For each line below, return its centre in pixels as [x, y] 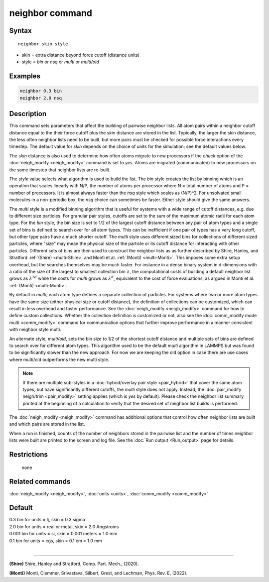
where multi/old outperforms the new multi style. [59, 359]
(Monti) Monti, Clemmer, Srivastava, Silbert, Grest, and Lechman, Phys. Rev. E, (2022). [98, 573]
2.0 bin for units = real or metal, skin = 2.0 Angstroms [64, 526]
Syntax [20, 31]
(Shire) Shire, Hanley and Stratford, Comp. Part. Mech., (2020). [74, 564]
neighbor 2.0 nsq [41, 98]
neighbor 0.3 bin [41, 91]
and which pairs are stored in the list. [47, 424]
